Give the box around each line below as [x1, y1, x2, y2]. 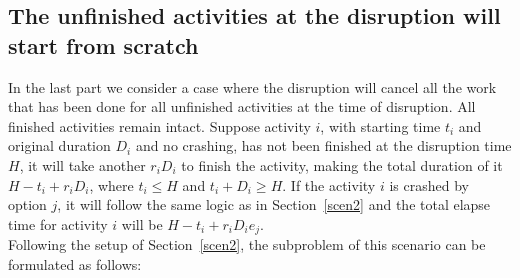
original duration [8, 135, 111, 156]
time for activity [8, 213, 108, 234]
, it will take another [19, 154, 146, 175]
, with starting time [320, 115, 441, 136]
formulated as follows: [8, 253, 142, 274]
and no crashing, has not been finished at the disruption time [135, 135, 512, 156]
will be [121, 213, 163, 234]
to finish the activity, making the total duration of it [181, 154, 503, 175]
